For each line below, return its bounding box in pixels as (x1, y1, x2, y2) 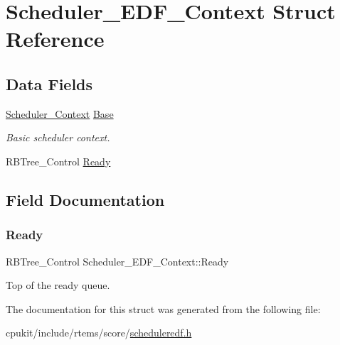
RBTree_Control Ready (6, 153, 111, 168)
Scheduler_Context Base (6, 106, 114, 121)
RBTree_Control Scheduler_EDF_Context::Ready (6, 253, 229, 268)
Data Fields (6, 72, 93, 94)
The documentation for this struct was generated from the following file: (6, 301, 321, 316)
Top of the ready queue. (6, 278, 110, 292)
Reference (6, 24, 105, 53)
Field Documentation (6, 188, 165, 210)
